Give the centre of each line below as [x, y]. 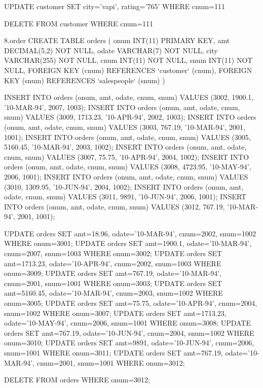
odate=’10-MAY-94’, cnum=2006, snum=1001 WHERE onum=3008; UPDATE [128, 323]
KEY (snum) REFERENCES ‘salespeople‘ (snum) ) [85, 80]
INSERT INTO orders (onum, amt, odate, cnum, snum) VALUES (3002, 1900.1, [129, 97]
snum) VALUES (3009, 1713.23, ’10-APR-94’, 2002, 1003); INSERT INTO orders [130, 117]
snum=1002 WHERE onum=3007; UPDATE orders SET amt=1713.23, [115, 313]
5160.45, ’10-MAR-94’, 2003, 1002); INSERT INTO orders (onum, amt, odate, [125, 147]
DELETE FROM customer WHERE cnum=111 [79, 23]
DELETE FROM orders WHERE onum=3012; [77, 380]
